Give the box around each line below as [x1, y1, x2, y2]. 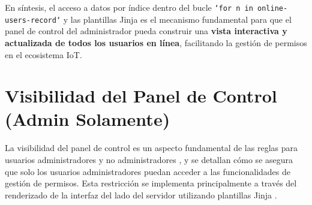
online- [257, 4, 288, 13]
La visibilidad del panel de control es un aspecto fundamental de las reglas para [5, 141, 298, 154]
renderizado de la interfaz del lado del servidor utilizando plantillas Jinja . [5, 188, 277, 201]
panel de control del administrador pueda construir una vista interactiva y [5, 25, 287, 37]
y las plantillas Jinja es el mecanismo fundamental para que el [63, 13, 292, 25]
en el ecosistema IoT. [5, 48, 82, 61]
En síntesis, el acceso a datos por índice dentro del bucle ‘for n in [5, 1, 253, 13]
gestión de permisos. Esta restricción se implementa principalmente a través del [5, 177, 297, 189]
